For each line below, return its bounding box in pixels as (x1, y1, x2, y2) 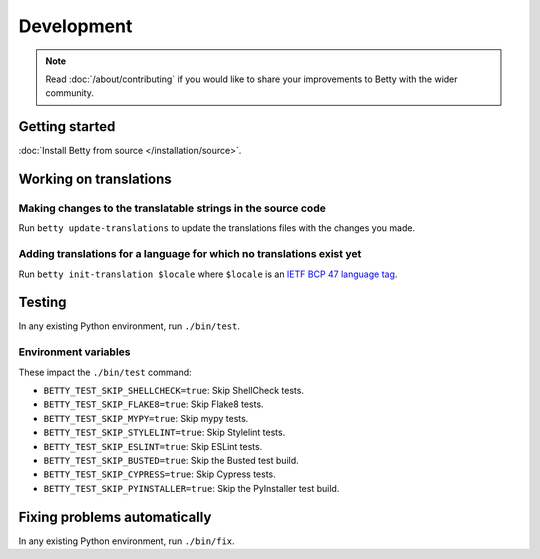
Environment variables (18, 345, 131, 359)
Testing (18, 294, 67, 311)
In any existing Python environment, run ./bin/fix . (18, 535, 235, 547)
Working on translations (18, 171, 172, 188)
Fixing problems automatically (18, 508, 212, 525)
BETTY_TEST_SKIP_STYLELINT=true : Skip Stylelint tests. (43, 426, 286, 439)
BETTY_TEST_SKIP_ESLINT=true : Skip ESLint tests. (43, 440, 263, 452)
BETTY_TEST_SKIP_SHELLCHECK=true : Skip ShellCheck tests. (43, 384, 305, 396)
